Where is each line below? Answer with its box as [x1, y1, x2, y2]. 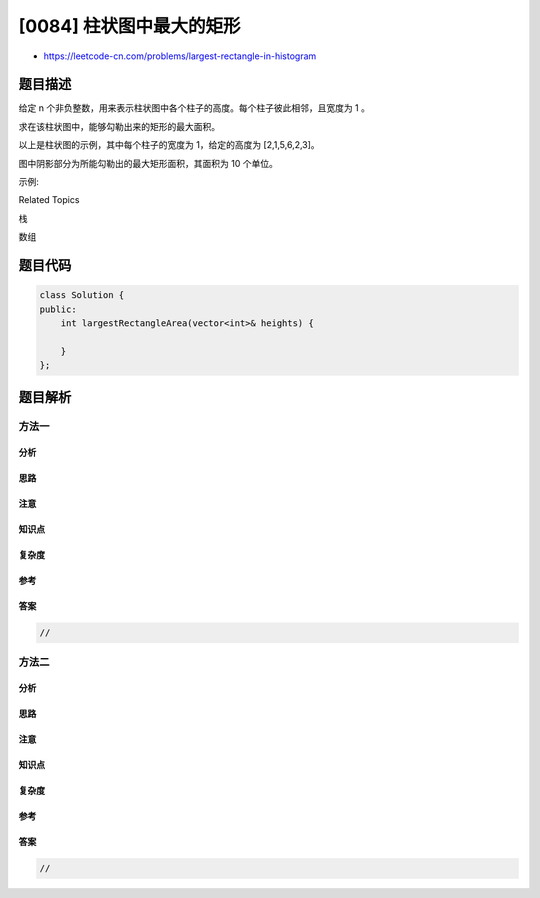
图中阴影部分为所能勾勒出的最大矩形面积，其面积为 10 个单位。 [18, 157, 279, 169]
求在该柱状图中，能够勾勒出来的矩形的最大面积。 [18, 120, 220, 132]
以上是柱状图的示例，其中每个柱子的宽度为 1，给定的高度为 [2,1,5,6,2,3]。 [18, 139, 320, 151]
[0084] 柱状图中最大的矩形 [18, 15, 241, 37]
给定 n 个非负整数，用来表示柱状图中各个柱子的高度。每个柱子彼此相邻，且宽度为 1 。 [18, 102, 370, 114]
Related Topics [18, 194, 80, 206]
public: [39, 303, 77, 315]
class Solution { [39, 290, 125, 301]
